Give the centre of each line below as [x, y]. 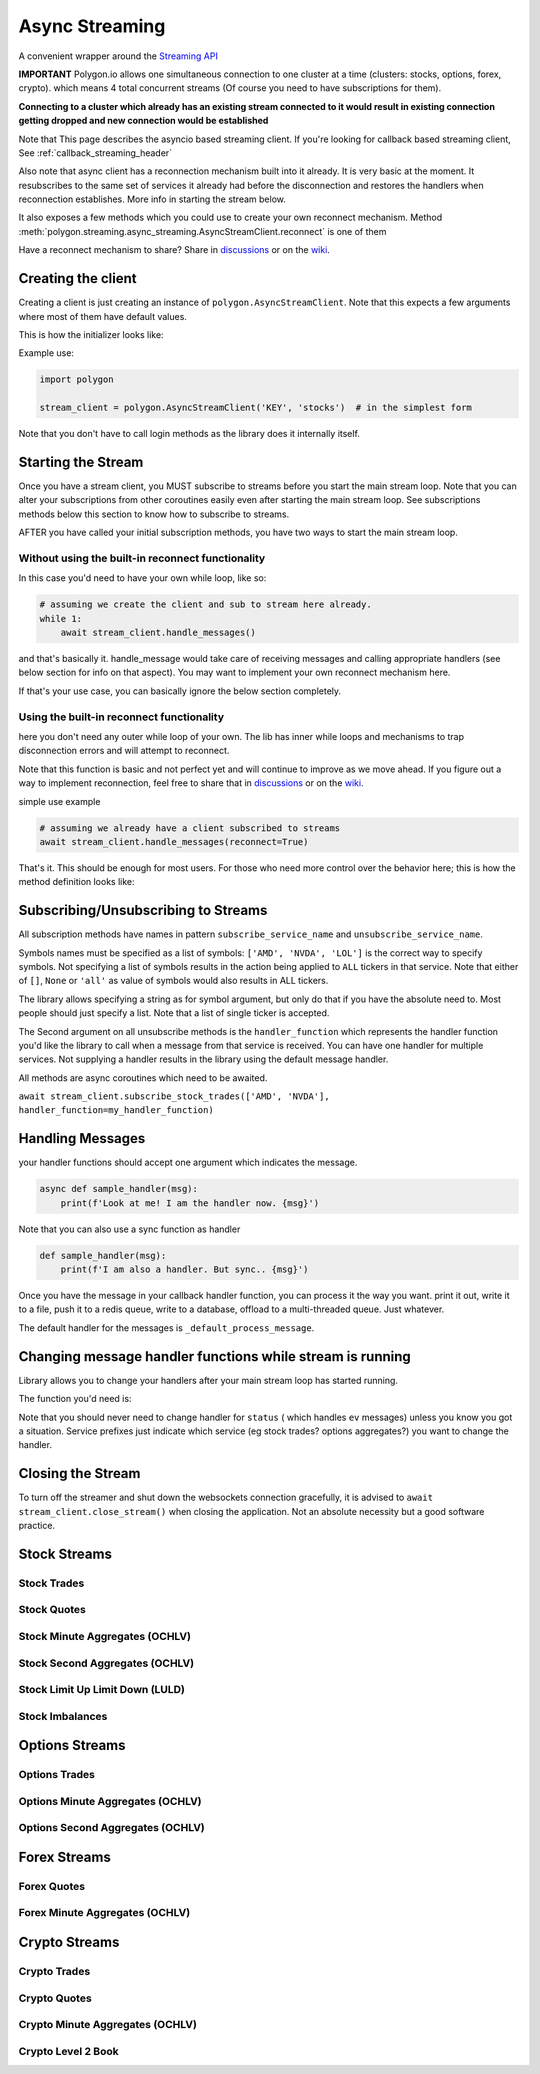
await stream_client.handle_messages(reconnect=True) [174, 841]
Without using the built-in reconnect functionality [142, 558]
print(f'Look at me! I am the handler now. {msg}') [190, 1203]
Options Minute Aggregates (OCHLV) [110, 1801]
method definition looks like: [76, 882]
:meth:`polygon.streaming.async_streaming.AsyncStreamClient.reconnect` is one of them [202, 231]
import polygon [76, 379]
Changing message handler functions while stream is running [215, 1356]
